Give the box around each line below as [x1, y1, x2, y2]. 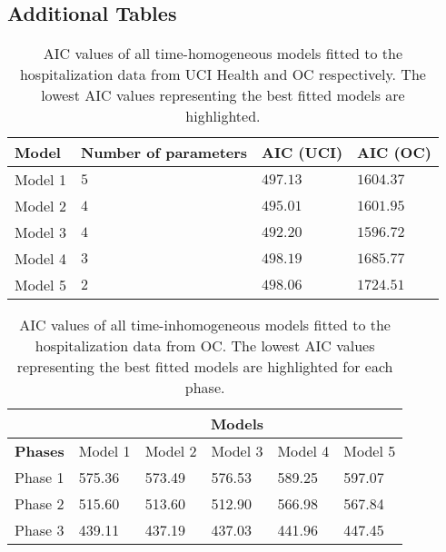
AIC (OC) [357, 142, 431, 163]
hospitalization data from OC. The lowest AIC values [35, 335, 375, 357]
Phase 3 [15, 519, 64, 541]
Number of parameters [80, 142, 248, 163]
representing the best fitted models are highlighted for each [16, 356, 393, 378]
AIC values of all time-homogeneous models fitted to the [43, 43, 403, 64]
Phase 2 [15, 493, 64, 515]
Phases [15, 440, 64, 462]
